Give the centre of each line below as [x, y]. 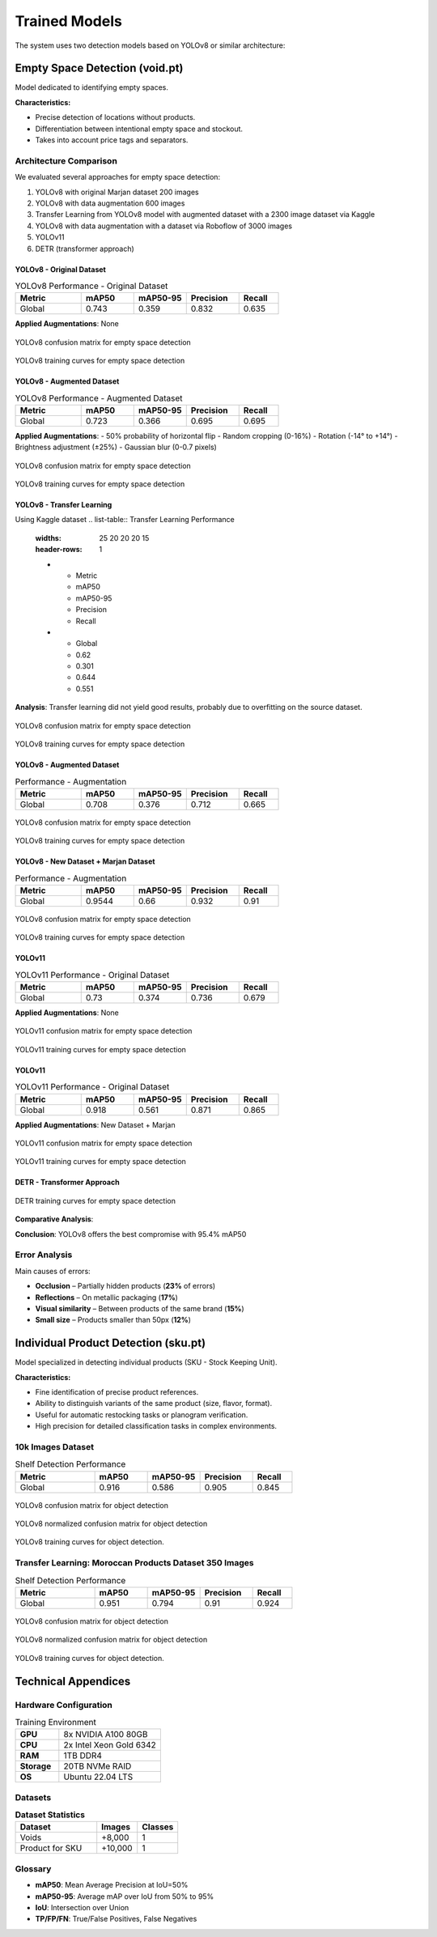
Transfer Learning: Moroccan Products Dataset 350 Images [134, 1563]
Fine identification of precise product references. [117, 1391]
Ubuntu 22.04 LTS [98, 1777]
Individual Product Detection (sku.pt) [110, 1343]
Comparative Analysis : [54, 1219]
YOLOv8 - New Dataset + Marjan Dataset [85, 861]
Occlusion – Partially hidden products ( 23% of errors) [125, 1286]
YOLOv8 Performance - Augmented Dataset [99, 398]
